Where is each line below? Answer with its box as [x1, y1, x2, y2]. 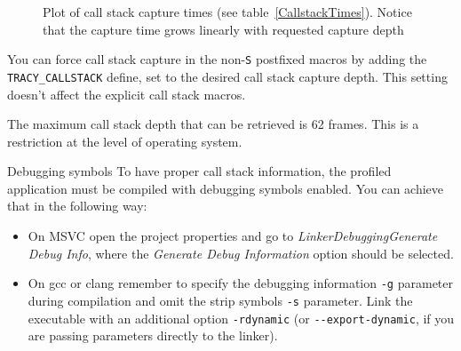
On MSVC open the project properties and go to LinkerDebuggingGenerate [28, 227, 438, 245]
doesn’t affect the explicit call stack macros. [7, 84, 246, 103]
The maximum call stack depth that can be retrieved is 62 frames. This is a [7, 115, 419, 133]
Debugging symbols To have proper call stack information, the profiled [7, 162, 392, 180]
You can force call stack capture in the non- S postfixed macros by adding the [7, 50, 427, 68]
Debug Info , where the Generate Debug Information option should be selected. [28, 243, 454, 262]
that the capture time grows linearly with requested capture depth [43, 20, 404, 38]
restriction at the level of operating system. [7, 132, 242, 150]
